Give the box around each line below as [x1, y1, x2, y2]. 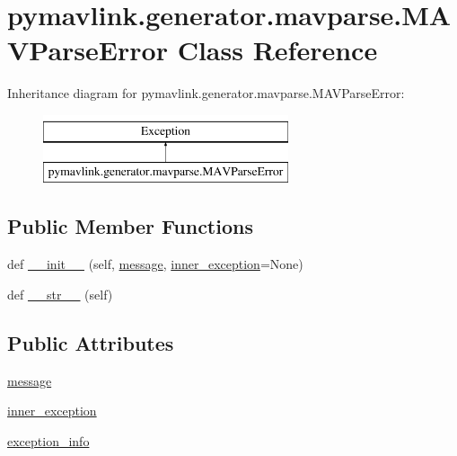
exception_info [7, 431, 90, 450]
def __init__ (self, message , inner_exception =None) [7, 255, 303, 273]
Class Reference [177, 31, 378, 68]
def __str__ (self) [7, 284, 113, 303]
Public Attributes [7, 328, 174, 356]
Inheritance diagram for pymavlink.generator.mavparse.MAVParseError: [7, 84, 405, 103]
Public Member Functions [7, 212, 253, 240]
